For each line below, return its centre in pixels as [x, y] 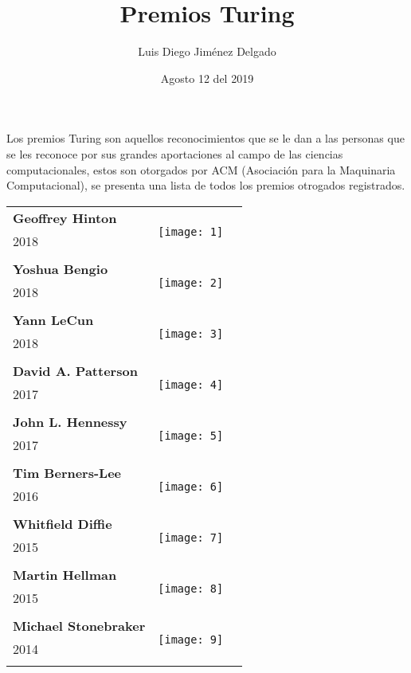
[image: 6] [191, 486]
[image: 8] [191, 588]
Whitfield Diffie [63, 523]
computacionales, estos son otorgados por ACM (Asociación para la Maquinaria [201, 169]
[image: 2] [191, 282]
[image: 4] [191, 384]
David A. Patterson [75, 370]
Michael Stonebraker [79, 625]
